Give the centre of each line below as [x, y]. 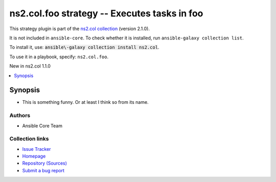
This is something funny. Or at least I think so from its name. [85, 102]
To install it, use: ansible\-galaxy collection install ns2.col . [84, 47]
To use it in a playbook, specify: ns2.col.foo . [59, 57]
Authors [20, 116]
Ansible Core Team [42, 126]
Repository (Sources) [45, 163]
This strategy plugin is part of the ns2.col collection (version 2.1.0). [80, 29]
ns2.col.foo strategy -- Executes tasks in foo [106, 13]
